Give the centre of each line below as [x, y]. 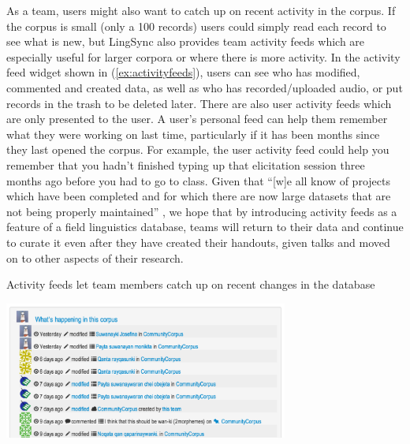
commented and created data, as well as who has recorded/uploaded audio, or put [205, 87]
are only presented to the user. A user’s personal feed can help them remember [197, 119]
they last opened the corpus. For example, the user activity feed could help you [198, 149]
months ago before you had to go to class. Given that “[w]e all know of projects [198, 180]
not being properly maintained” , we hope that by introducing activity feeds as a [202, 211]
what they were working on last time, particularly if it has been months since [193, 134]
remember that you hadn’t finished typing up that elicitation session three [186, 164]
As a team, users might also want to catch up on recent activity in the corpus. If [201, 10]
